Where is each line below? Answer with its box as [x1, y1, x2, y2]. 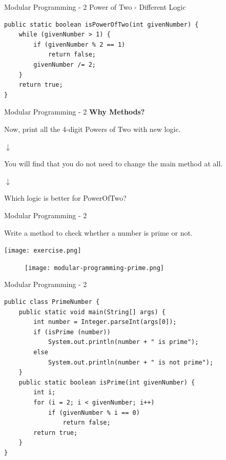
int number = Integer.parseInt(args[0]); [33, 318, 177, 326]
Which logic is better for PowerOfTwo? [4, 193, 127, 203]
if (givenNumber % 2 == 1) [33, 41, 126, 48]
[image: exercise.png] [4, 247, 81, 255]
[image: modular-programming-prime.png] [25, 264, 165, 272]
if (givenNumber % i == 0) [48, 409, 140, 416]
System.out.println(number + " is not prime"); [48, 358, 214, 366]
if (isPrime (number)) [33, 328, 111, 336]
